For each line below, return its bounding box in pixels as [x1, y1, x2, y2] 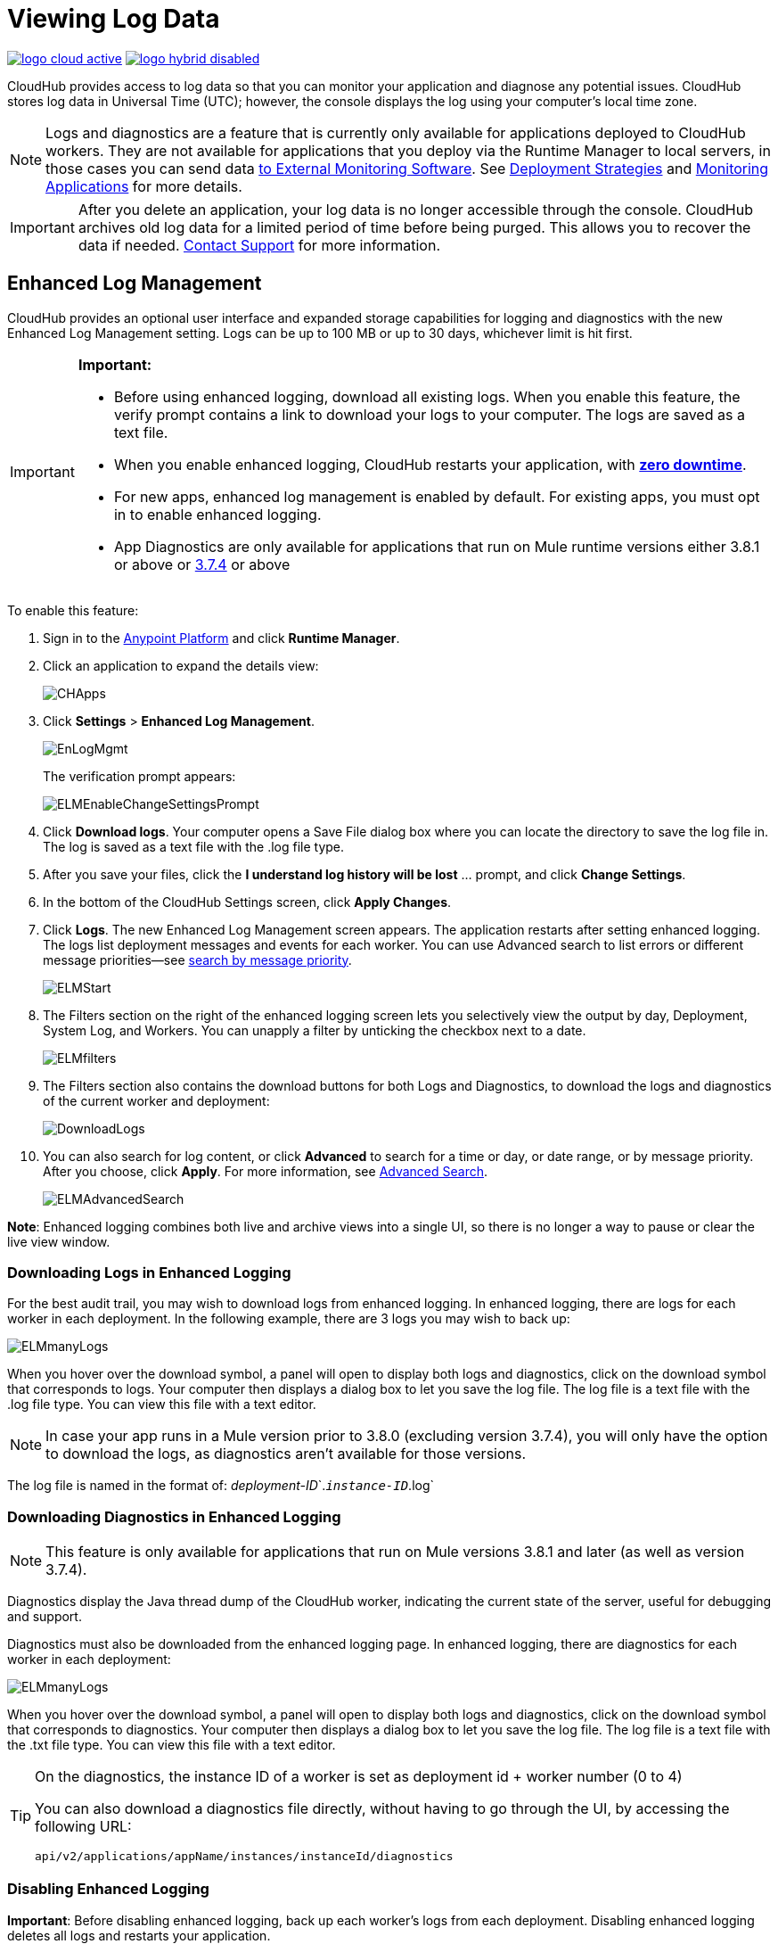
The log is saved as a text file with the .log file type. [43, 838, 345, 854]
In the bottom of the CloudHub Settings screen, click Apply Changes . [43, 894, 452, 910]
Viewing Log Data [7, 4, 220, 34]
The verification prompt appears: [43, 768, 236, 784]
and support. [7, 1609, 82, 1625]
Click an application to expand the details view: [43, 657, 319, 673]
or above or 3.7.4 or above [113, 555, 291, 573]
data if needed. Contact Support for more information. [78, 235, 440, 254]
